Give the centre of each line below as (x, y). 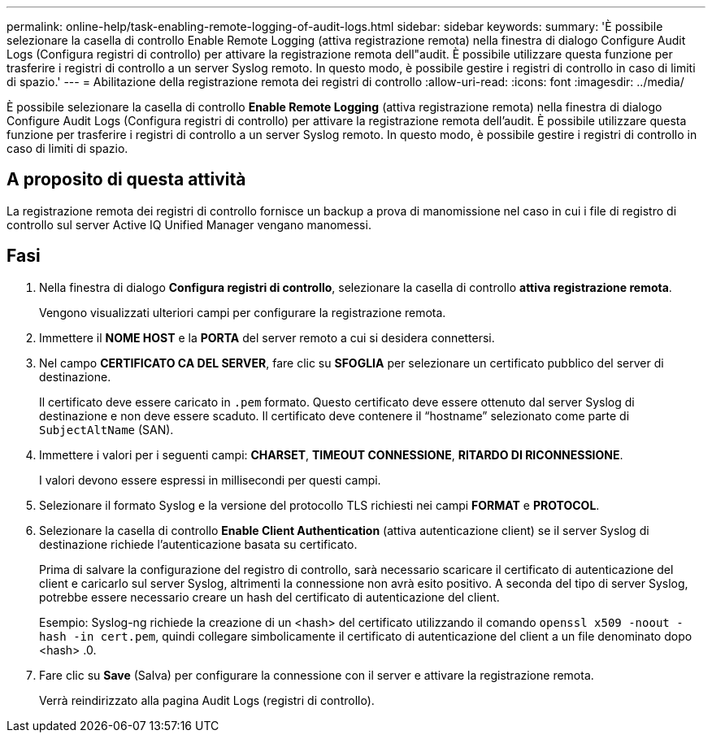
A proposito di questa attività (126, 180)
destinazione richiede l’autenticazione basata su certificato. (198, 544)
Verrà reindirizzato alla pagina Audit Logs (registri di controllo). (207, 700)
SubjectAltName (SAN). (106, 429)
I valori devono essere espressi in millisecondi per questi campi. (210, 480)
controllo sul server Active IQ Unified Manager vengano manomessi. (189, 224)
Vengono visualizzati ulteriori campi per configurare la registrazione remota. (243, 312)
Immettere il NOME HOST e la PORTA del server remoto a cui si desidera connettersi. (267, 337)
